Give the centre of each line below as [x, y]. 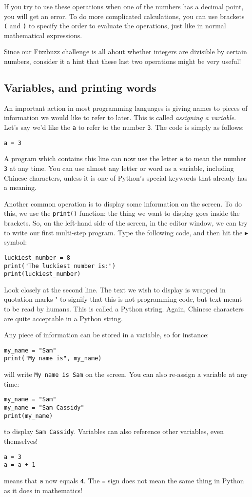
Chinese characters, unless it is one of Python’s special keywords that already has [126, 177]
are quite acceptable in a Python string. [63, 318]
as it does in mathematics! [43, 490]
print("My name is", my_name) [53, 359]
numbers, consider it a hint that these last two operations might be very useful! [123, 61]
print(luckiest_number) [42, 274]
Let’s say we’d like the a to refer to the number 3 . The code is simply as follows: [124, 127]
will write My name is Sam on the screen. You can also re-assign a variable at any [126, 374]
